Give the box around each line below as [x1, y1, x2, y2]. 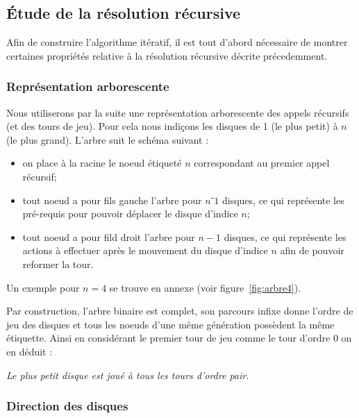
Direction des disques [6, 397, 128, 415]
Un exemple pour [6, 280, 80, 294]
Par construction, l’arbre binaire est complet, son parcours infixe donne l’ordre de [6, 303, 353, 318]
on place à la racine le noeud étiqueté [22, 156, 182, 170]
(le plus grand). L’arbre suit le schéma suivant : [6, 132, 209, 147]
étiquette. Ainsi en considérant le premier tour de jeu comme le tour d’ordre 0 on [6, 331, 352, 345]
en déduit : [6, 344, 53, 358]
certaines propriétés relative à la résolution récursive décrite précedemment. [6, 48, 328, 62]
